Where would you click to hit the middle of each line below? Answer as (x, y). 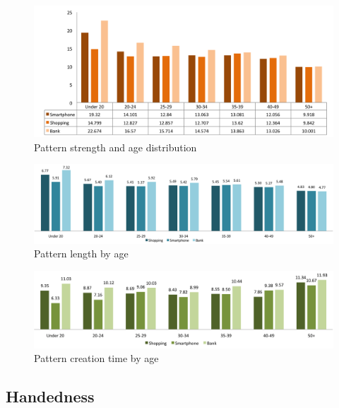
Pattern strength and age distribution (115, 147)
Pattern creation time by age (96, 358)
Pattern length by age (81, 253)
